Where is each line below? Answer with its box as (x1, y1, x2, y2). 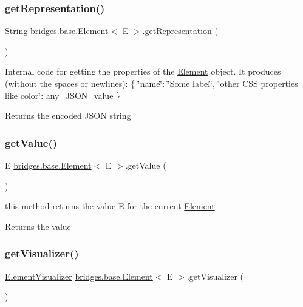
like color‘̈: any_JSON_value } (5, 89, 121, 101)
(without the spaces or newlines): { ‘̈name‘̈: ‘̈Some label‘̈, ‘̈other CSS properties (5, 77, 298, 89)
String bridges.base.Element (5, 24, 109, 37)
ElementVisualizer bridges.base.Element (5, 269, 153, 282)
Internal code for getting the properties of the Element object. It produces (5, 65, 281, 78)
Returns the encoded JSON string (5, 109, 131, 122)
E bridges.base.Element (5, 159, 92, 171)
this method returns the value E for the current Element (5, 200, 215, 212)
